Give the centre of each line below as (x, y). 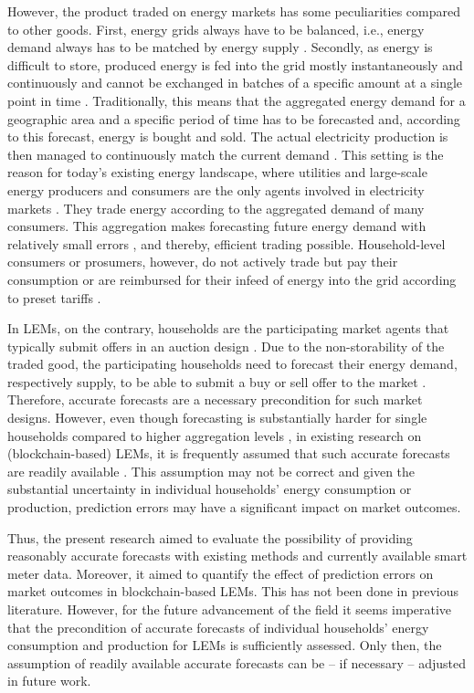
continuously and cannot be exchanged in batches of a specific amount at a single (235, 83)
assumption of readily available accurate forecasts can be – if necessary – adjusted (237, 662)
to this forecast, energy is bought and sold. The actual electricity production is (228, 136)
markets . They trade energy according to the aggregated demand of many (216, 208)
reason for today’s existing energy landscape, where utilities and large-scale (217, 172)
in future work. (49, 681)
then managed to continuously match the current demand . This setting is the (226, 154)
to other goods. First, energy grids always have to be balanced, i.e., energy (216, 29)
